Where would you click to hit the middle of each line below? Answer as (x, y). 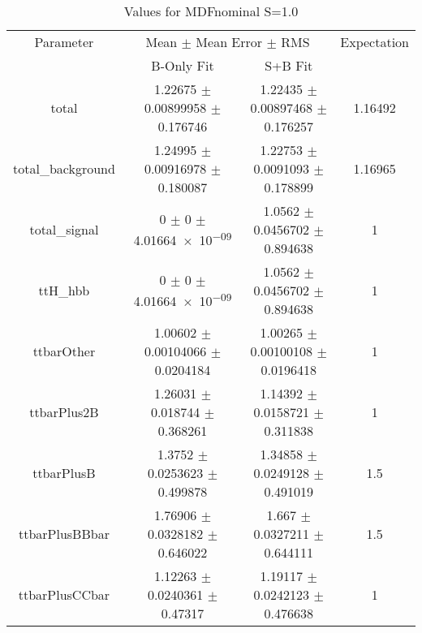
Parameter (64, 42)
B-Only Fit (183, 65)
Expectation (375, 42)
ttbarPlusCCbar (64, 594)
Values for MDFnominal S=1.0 (211, 11)
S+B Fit (289, 65)
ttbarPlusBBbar (64, 534)
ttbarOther (64, 351)
